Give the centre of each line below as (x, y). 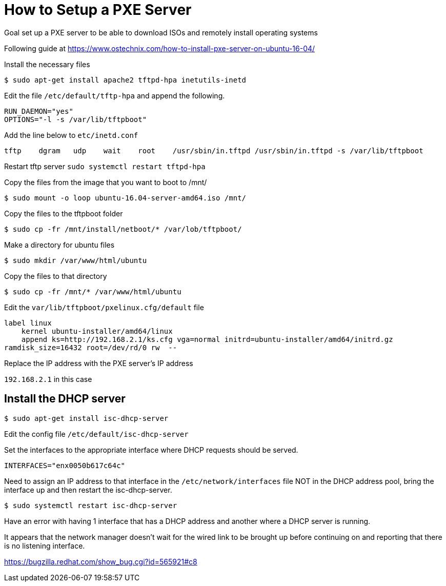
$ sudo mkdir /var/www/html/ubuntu (76, 260)
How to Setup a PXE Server (98, 10)
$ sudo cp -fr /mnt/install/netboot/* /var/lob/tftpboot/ (123, 229)
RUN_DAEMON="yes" (39, 111)
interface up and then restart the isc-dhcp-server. (88, 490)
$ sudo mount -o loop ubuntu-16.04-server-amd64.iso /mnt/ (125, 198)
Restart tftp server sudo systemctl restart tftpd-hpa (105, 166)
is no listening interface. (45, 545)
